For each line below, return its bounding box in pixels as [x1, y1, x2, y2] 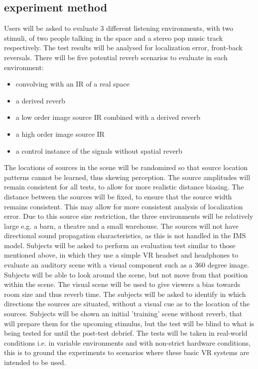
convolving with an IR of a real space [15, 79, 129, 89]
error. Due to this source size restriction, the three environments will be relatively [4, 211, 254, 221]
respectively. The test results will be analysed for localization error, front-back [4, 42, 243, 53]
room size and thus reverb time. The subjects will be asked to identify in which [4, 288, 246, 299]
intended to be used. [4, 357, 66, 368]
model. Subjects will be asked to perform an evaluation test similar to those [4, 240, 236, 250]
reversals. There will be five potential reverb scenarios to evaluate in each [4, 52, 228, 62]
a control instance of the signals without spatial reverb [15, 145, 182, 156]
